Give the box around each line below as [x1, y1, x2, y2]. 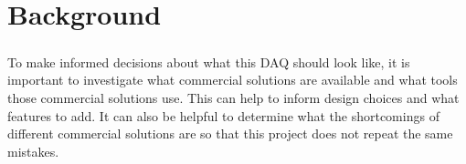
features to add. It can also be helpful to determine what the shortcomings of [7, 106, 440, 125]
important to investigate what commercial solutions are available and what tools [7, 70, 458, 89]
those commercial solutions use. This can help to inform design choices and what [7, 87, 460, 107]
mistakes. [7, 141, 59, 160]
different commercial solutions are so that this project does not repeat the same [7, 124, 453, 143]
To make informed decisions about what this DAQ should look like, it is [7, 52, 410, 71]
